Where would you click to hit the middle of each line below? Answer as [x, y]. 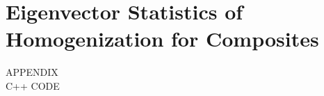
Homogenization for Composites [162, 39]
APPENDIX [32, 72]
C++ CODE [33, 85]
